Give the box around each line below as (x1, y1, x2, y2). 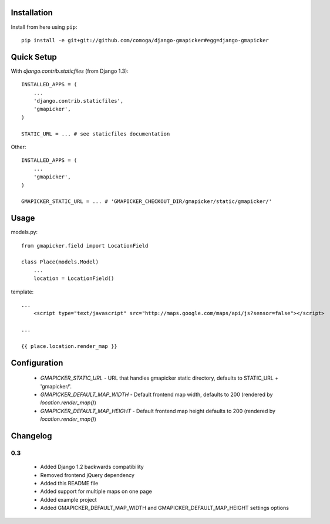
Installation (11, 8, 53, 18)
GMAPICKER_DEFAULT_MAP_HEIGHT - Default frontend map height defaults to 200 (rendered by (40, 407, 276, 414)
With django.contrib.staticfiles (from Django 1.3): (11, 67, 129, 75)
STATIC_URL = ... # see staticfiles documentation (21, 130, 170, 137)
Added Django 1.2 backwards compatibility (40, 464, 144, 471)
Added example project (40, 496, 97, 503)
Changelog (11, 431, 52, 441)
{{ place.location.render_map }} (21, 343, 117, 349)
